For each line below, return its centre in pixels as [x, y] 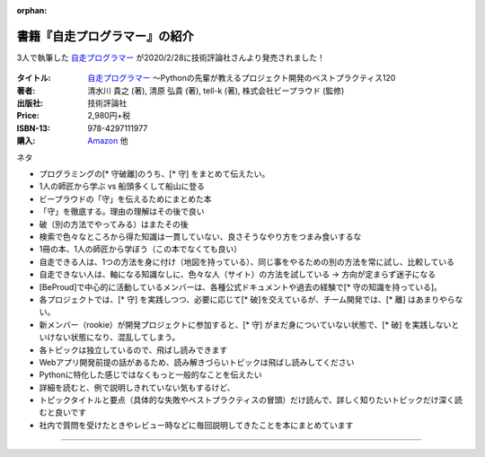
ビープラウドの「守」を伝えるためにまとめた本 [125, 198]
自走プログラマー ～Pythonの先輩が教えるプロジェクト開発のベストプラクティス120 [242, 78]
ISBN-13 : [34, 128]
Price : [28, 116]
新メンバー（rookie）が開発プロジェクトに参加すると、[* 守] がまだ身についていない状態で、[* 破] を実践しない [245, 324]
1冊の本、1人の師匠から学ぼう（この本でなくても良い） [141, 249]
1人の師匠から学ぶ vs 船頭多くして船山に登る [122, 186]
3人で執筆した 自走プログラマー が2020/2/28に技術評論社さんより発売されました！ [171, 57]
